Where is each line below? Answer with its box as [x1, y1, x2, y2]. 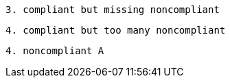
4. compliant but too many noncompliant [5, 25, 226, 36]
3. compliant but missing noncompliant [5, 4, 220, 15]
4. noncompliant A [5, 45, 104, 56]
